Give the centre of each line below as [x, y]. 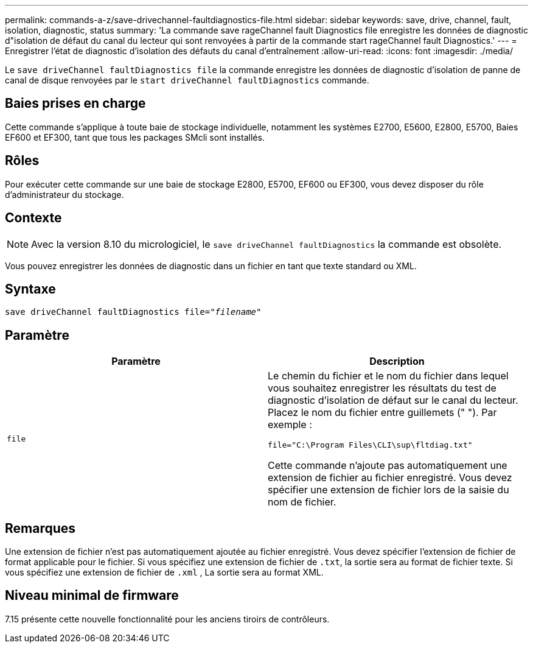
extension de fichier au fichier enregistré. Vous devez [390, 478]
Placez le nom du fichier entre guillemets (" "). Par [382, 413]
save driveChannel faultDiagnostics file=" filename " [133, 312]
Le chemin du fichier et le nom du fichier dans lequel [388, 376]
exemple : [290, 425]
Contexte [33, 218]
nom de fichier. [302, 502]
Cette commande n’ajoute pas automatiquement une [388, 466]
